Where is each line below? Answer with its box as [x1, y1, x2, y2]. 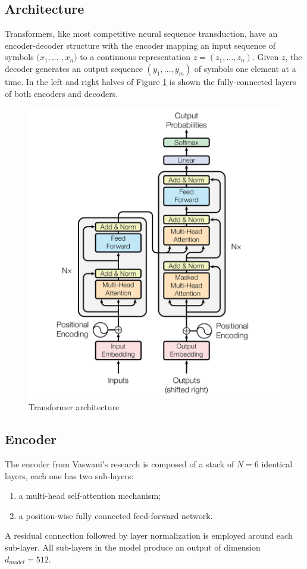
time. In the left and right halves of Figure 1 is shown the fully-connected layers [5, 75, 296, 87]
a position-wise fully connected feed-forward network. [18, 509, 213, 521]
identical [261, 458, 293, 470]
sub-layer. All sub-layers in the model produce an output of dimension [5, 541, 261, 554]
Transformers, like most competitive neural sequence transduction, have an [5, 27, 278, 40]
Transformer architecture [29, 401, 120, 413]
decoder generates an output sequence [5, 62, 143, 74]
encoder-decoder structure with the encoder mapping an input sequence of [5, 39, 275, 51]
